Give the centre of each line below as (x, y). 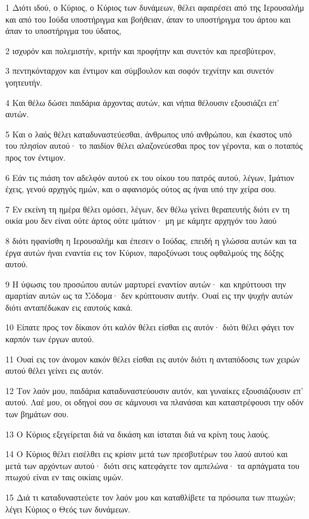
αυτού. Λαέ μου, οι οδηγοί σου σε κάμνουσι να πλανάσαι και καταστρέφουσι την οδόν (154, 402)
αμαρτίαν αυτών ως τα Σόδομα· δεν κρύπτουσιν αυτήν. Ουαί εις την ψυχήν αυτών (149, 296)
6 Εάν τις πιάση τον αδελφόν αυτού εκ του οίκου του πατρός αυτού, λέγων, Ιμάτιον (150, 177)
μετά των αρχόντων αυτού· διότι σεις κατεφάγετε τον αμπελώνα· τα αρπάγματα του (152, 465)
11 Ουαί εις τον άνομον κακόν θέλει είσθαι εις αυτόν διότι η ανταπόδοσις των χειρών (153, 359)
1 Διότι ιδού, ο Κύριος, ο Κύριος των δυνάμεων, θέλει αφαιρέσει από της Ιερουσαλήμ (155, 7)
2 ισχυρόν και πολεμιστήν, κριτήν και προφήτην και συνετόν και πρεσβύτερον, (141, 50)
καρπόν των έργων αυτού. (50, 339)
